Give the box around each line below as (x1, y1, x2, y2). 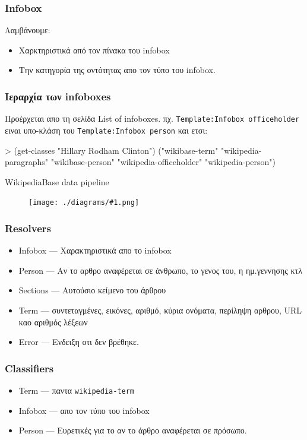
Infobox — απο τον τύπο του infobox (18, 404, 150, 416)
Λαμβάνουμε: (5, 24, 50, 36)
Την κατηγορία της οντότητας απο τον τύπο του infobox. (18, 64, 216, 76)
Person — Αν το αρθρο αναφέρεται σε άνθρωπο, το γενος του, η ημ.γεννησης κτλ (18, 264, 303, 276)
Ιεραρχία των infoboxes (5, 88, 111, 103)
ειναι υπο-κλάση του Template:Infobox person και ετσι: (5, 124, 208, 136)
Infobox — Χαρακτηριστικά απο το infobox (18, 244, 172, 257)
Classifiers (5, 360, 54, 375)
